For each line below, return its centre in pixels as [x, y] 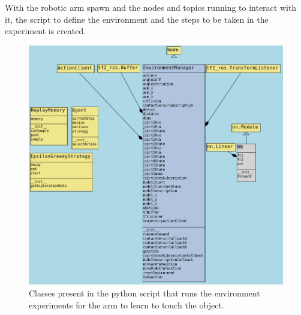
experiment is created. [46, 31]
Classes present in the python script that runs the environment [145, 293]
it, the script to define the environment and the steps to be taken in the [137, 19]
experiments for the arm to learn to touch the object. [127, 305]
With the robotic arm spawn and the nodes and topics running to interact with [151, 7]
